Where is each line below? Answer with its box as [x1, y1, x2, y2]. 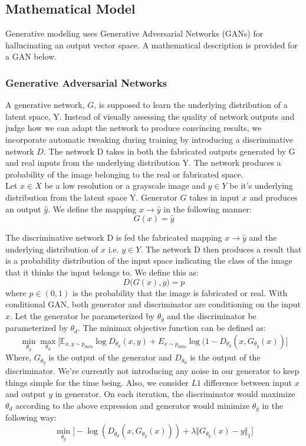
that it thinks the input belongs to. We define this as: [5, 265, 199, 278]
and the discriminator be [167, 309, 256, 322]
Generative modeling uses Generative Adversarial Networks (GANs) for [5, 27, 264, 40]
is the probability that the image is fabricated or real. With [72, 286, 288, 299]
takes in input [189, 191, 239, 203]
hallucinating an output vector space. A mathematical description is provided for [5, 38, 298, 51]
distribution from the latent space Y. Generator [5, 191, 177, 203]
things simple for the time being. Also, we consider [5, 376, 189, 388]
